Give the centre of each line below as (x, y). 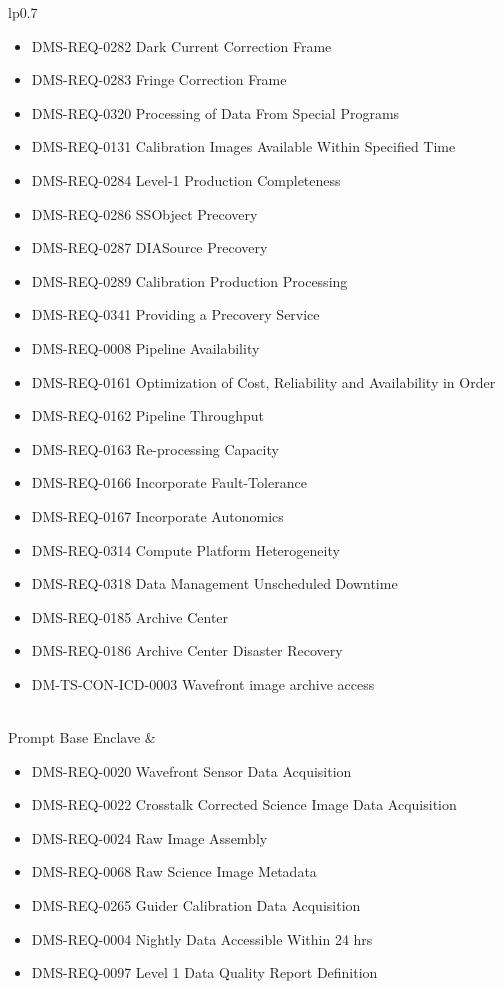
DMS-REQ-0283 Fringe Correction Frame (159, 79)
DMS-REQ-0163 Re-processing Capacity (155, 448)
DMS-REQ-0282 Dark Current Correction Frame (181, 45)
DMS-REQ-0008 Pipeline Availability (145, 347)
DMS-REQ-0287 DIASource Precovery (149, 247)
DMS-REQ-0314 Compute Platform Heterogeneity (185, 549)
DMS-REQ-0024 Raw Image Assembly (149, 837)
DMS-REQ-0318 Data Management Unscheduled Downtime (214, 583)
